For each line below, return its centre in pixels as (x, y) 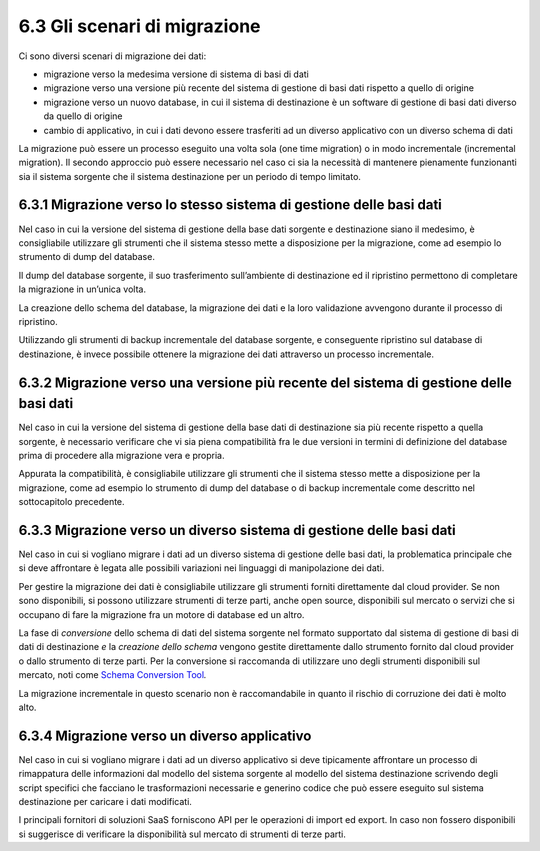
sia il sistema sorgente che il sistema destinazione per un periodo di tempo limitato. (190, 176)
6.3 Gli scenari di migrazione (139, 26)
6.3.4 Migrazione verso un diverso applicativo (165, 735)
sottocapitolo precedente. (71, 502)
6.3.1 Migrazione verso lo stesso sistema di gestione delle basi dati (230, 205)
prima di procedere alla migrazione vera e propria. (121, 455)
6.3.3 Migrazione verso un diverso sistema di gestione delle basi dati (237, 530)
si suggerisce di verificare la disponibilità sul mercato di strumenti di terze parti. (182, 834)
